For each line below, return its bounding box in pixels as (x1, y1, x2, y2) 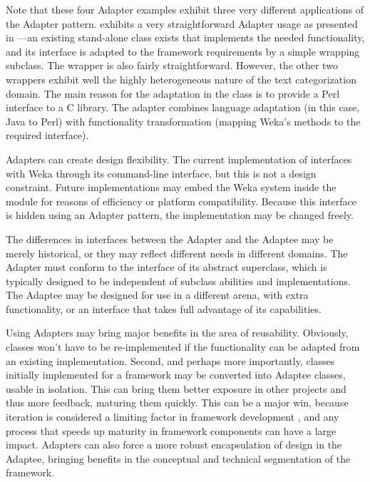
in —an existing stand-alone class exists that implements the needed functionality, (6, 30, 365, 45)
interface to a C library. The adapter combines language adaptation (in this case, (6, 100, 360, 115)
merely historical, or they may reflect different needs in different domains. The (6, 245, 348, 260)
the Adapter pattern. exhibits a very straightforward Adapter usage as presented (6, 16, 358, 31)
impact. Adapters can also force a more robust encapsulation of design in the (6, 437, 342, 452)
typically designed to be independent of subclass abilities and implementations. (6, 273, 351, 288)
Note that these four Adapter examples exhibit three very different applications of (6, 2, 364, 16)
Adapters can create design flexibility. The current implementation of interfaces (6, 151, 352, 166)
